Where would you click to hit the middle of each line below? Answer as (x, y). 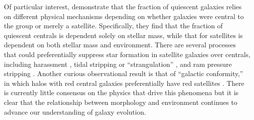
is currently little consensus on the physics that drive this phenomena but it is (121, 92)
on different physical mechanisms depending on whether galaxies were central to (124, 16)
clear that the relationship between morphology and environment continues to (121, 102)
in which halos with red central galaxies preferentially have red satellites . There (124, 83)
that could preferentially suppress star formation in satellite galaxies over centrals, (127, 54)
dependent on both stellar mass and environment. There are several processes (120, 45)
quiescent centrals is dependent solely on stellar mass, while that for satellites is (124, 35)
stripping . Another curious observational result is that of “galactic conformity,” (124, 73)
